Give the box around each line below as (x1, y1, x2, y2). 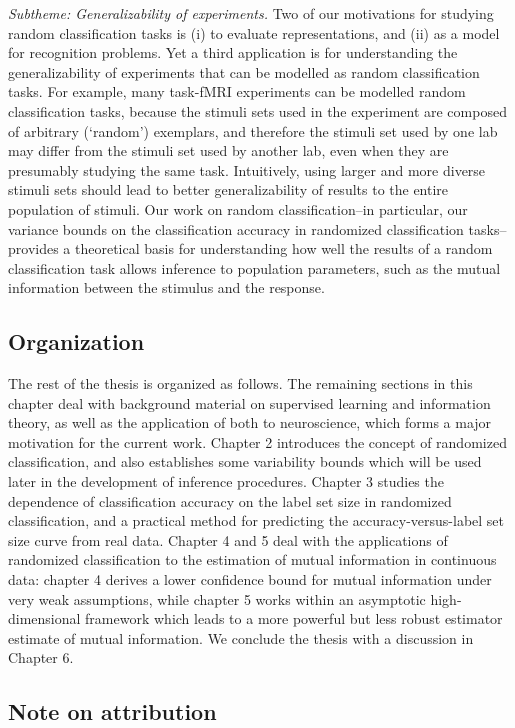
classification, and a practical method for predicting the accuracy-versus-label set (8, 510, 505, 531)
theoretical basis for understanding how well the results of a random (75, 238, 493, 259)
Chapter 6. (8, 647, 74, 668)
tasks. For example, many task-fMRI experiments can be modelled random (8, 81, 466, 102)
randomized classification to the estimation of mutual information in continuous (8, 549, 497, 570)
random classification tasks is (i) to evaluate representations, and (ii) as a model (8, 22, 500, 43)
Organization (8, 326, 145, 357)
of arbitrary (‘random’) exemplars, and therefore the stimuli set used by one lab (8, 120, 498, 141)
